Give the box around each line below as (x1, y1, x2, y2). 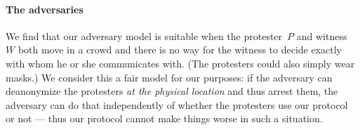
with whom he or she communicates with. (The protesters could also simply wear (6, 56, 355, 70)
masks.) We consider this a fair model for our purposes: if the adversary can (6, 70, 333, 84)
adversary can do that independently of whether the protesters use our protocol (6, 97, 348, 112)
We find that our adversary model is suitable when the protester (6, 28, 283, 43)
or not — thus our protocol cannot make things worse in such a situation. (6, 111, 323, 126)
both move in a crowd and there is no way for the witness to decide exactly (18, 42, 342, 57)
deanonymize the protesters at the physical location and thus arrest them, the (6, 84, 338, 98)
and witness (296, 28, 347, 43)
